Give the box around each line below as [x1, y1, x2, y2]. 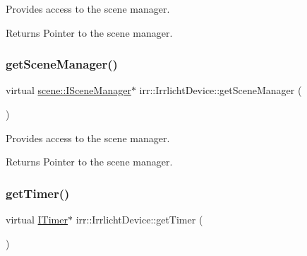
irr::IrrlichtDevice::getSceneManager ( [139, 83, 302, 98]
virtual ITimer [6, 212, 68, 226]
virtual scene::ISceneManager [6, 83, 131, 98]
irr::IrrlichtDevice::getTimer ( [76, 212, 203, 226]
